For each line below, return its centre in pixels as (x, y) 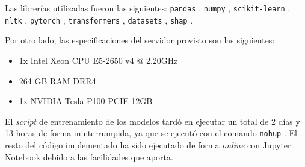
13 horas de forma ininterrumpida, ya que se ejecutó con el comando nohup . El (151, 133)
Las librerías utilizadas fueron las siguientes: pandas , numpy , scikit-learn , (148, 8)
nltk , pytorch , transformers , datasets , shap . (99, 20)
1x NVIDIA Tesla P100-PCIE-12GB (86, 101)
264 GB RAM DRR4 (57, 80)
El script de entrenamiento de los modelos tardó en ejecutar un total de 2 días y (152, 121)
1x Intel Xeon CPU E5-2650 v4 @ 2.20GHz (98, 60)
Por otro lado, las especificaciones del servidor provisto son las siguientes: (140, 40)
